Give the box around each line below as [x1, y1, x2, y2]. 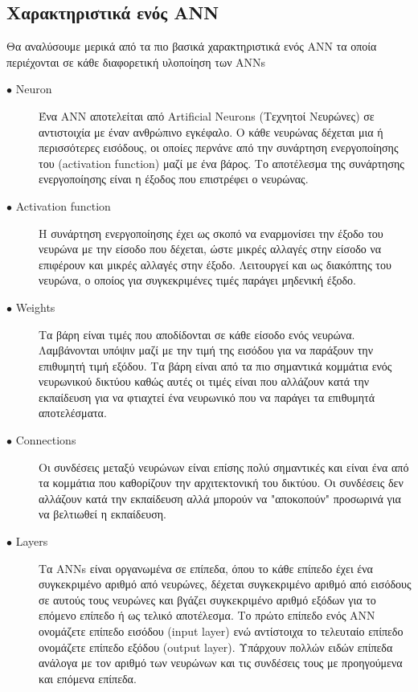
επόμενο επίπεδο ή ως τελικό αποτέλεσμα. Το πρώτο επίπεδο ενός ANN [39, 607, 375, 624]
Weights [15, 298, 55, 315]
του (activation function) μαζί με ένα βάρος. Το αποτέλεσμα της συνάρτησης [39, 154, 404, 171]
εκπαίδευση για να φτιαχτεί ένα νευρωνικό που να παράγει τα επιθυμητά [39, 388, 375, 405]
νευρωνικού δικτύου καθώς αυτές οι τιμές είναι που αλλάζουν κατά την [39, 373, 370, 390]
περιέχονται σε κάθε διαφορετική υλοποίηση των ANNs [6, 53, 266, 70]
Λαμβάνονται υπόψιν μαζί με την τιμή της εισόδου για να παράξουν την [39, 342, 373, 358]
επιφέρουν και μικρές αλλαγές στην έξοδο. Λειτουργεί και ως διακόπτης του [39, 256, 391, 272]
